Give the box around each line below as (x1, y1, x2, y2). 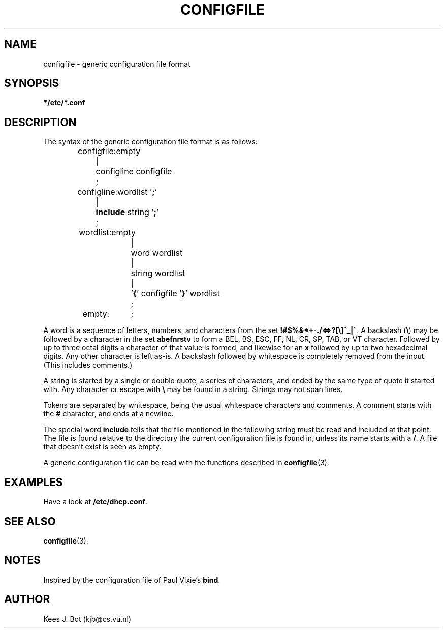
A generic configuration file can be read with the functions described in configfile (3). (43, 458, 329, 467)
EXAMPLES (4, 475, 63, 489)
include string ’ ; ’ (96, 207, 159, 218)
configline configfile (96, 166, 172, 177)
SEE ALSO (4, 515, 56, 528)
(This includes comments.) (43, 360, 133, 370)
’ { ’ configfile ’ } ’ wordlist (131, 288, 220, 299)
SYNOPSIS (4, 77, 59, 90)
